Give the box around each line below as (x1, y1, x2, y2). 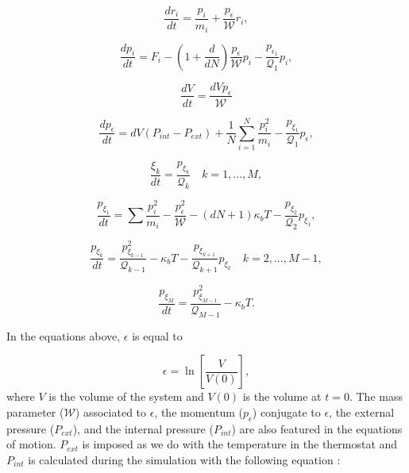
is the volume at (242, 388, 322, 405)
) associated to (75, 404, 147, 421)
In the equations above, (6, 327, 121, 344)
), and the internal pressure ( (72, 420, 214, 436)
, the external (329, 404, 395, 421)
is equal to (132, 327, 183, 344)
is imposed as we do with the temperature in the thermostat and (82, 436, 398, 452)
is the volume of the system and (48, 388, 204, 405)
